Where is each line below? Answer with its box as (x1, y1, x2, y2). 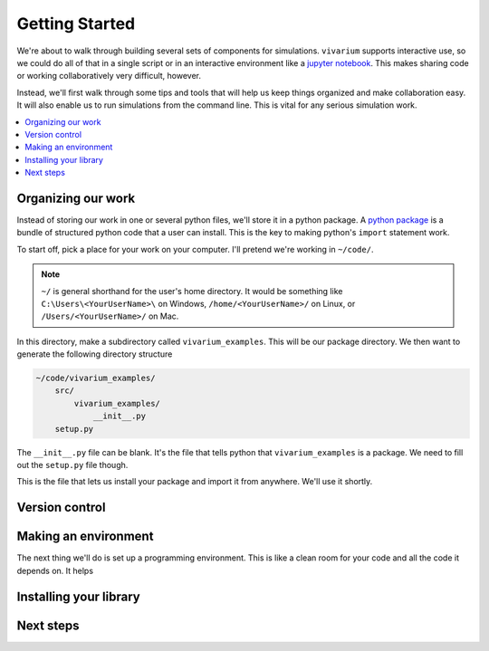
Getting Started (16, 14, 136, 34)
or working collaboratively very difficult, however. (16, 71, 202, 81)
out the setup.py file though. (16, 460, 129, 471)
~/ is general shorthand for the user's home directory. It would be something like (41, 285, 343, 296)
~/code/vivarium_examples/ (35, 373, 156, 384)
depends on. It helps (16, 565, 94, 576)
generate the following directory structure (16, 349, 173, 359)
